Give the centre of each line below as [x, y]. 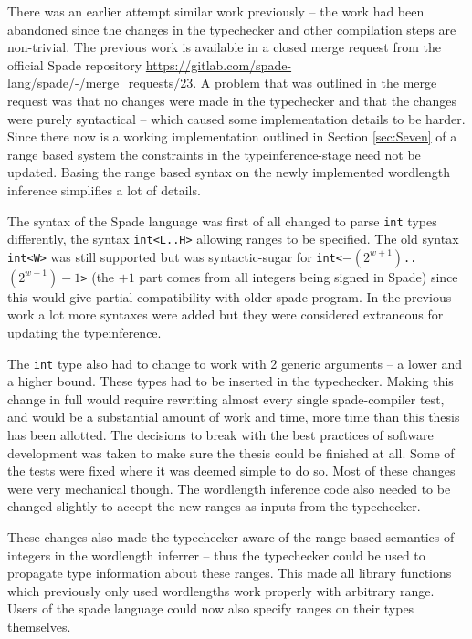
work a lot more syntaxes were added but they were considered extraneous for [226, 314]
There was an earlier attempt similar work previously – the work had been [216, 11]
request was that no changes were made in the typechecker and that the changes [232, 100]
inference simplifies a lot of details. [104, 189]
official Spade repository [75, 64]
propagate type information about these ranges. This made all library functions [230, 573]
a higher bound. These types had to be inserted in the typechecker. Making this [231, 381]
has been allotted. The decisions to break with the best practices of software [220, 435]
